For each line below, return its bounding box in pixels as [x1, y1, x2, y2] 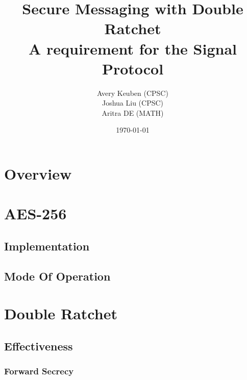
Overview [4, 163, 72, 184]
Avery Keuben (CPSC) [97, 87, 168, 98]
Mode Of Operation [4, 268, 111, 284]
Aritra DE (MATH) [102, 107, 164, 118]
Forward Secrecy [4, 365, 74, 377]
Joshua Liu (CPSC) [102, 97, 164, 108]
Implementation [4, 238, 90, 254]
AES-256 [4, 203, 67, 224]
